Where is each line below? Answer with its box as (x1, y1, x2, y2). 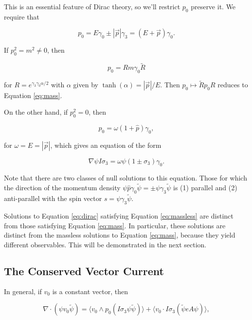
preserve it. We (191, 1, 236, 11)
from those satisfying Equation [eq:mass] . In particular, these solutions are (4, 220, 226, 230)
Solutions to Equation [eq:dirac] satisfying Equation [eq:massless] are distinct (4, 211, 234, 221)
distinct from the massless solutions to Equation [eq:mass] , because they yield (4, 230, 235, 240)
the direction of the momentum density (4, 182, 121, 193)
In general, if (4, 286, 42, 296)
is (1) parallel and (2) (173, 182, 237, 193)
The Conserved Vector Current (4, 263, 164, 278)
